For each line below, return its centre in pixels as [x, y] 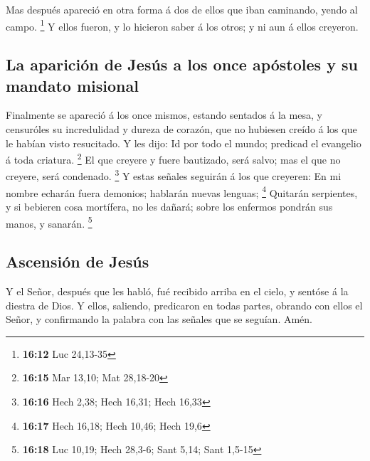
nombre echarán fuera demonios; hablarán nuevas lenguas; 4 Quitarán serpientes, [182, 191]
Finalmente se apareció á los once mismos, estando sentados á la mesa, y [164, 115]
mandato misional [72, 85]
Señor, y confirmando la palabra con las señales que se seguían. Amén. [159, 319]
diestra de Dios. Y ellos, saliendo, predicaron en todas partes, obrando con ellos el [184, 305]
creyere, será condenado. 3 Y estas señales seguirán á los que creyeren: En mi [174, 175]
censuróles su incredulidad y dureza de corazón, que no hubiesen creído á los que [181, 129]
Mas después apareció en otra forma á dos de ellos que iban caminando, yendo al [182, 9]
